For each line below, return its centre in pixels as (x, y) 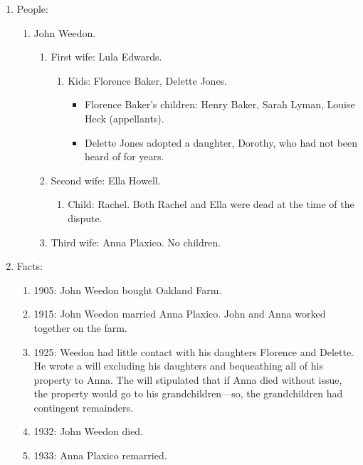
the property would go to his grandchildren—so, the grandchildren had (188, 393)
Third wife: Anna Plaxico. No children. (136, 242)
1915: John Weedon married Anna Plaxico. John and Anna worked (180, 314)
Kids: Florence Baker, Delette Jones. (148, 80)
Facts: (30, 266)
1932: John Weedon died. (89, 431)
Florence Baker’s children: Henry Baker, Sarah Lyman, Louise (220, 104)
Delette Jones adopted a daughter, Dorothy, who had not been (221, 142)
